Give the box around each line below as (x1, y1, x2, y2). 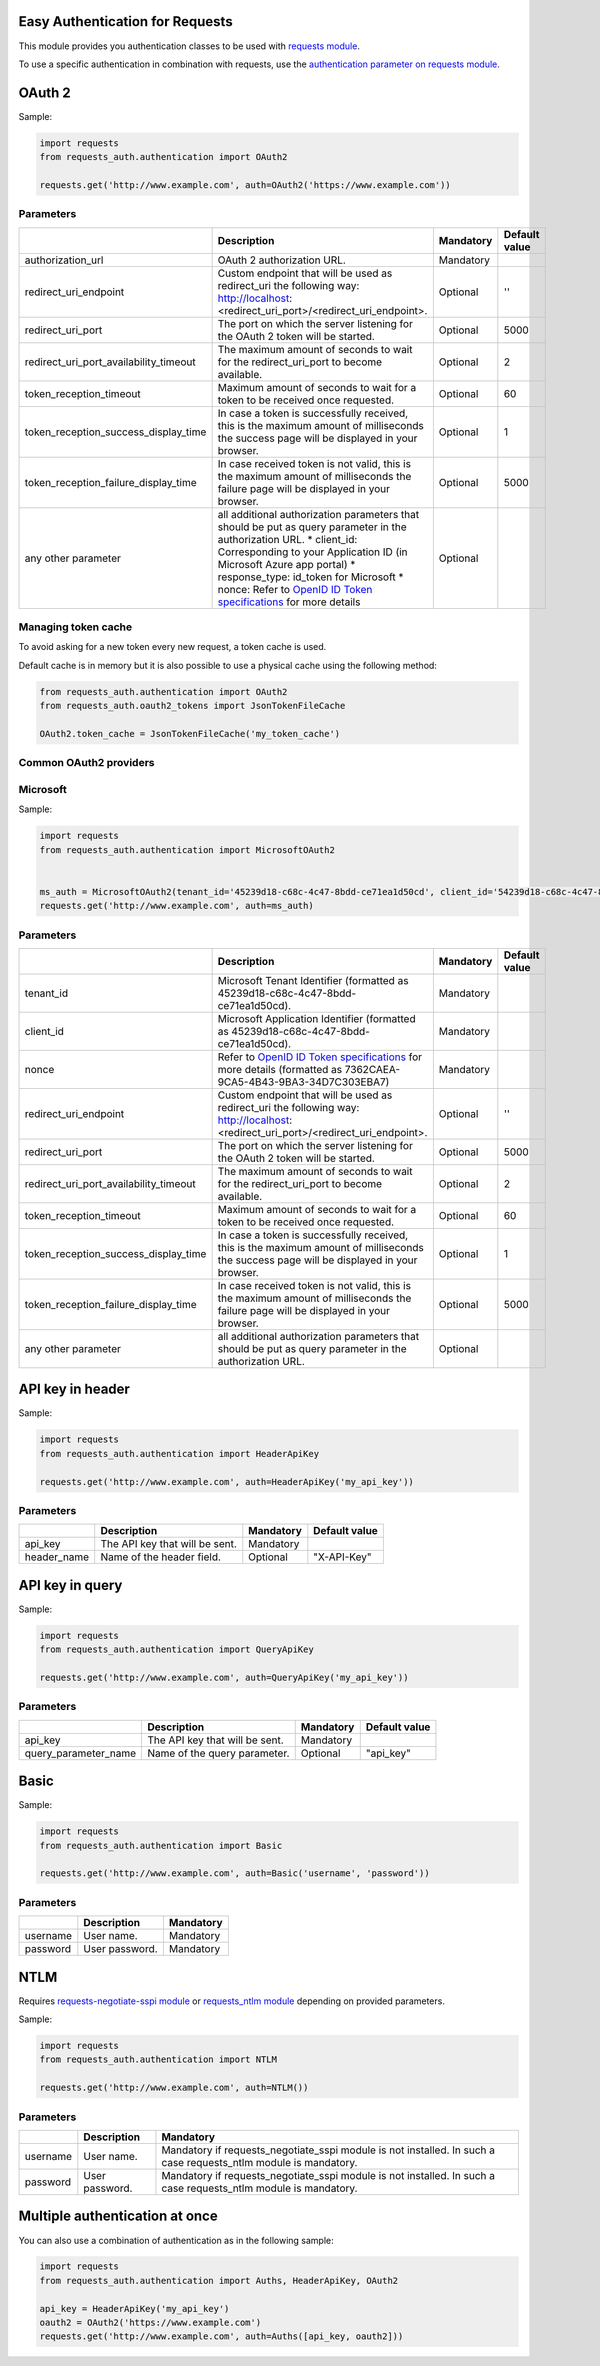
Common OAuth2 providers (18, 756, 155, 770)
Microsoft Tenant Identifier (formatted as (217, 973, 409, 987)
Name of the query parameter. (146, 1746, 290, 1760)
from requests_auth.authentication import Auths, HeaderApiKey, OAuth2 (39, 2275, 399, 2286)
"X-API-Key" (313, 1550, 372, 1564)
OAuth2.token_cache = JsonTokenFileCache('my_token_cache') (39, 728, 341, 739)
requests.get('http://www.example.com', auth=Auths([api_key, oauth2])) (39, 2331, 404, 2342)
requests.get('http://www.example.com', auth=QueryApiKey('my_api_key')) (39, 1672, 409, 1684)
